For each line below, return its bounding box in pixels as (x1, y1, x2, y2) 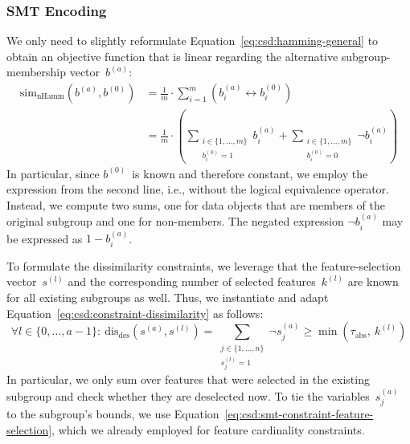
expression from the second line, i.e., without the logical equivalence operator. (6, 181, 389, 198)
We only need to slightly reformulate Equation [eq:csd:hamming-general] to (6, 32, 379, 49)
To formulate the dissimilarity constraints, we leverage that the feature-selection (6, 257, 401, 274)
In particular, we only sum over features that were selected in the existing (6, 371, 370, 388)
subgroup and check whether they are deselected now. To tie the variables (6, 387, 370, 404)
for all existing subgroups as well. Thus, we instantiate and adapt (6, 288, 329, 305)
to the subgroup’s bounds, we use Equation (6, 405, 219, 422)
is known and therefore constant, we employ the (132, 165, 368, 181)
